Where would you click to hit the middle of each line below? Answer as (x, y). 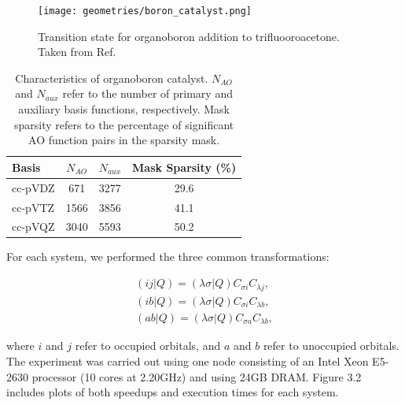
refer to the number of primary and (147, 93)
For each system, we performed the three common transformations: (168, 256)
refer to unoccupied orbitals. (331, 346)
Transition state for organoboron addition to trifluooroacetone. (189, 36)
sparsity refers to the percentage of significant (124, 124)
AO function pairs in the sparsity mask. (124, 140)
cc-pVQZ (33, 227)
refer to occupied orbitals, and (148, 346)
